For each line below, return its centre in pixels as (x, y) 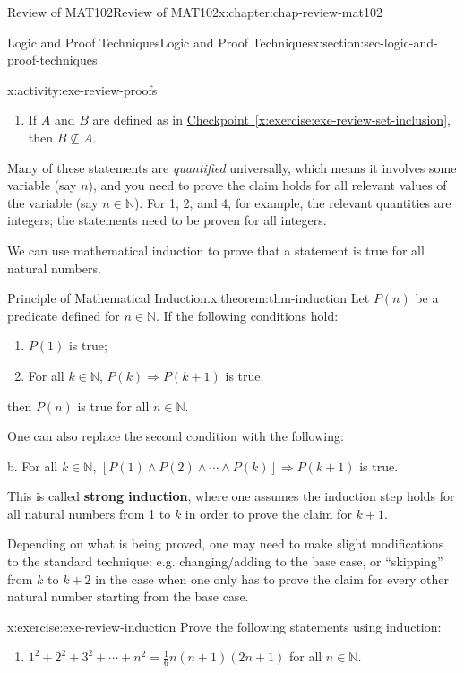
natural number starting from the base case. (128, 596)
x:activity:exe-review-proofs (82, 89)
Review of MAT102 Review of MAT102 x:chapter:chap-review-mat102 (195, 12)
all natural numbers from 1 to (89, 513)
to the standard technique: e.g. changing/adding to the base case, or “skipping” (225, 561)
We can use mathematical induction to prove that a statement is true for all (216, 250)
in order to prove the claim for (268, 513)
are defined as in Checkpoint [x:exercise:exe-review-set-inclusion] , (271, 120)
